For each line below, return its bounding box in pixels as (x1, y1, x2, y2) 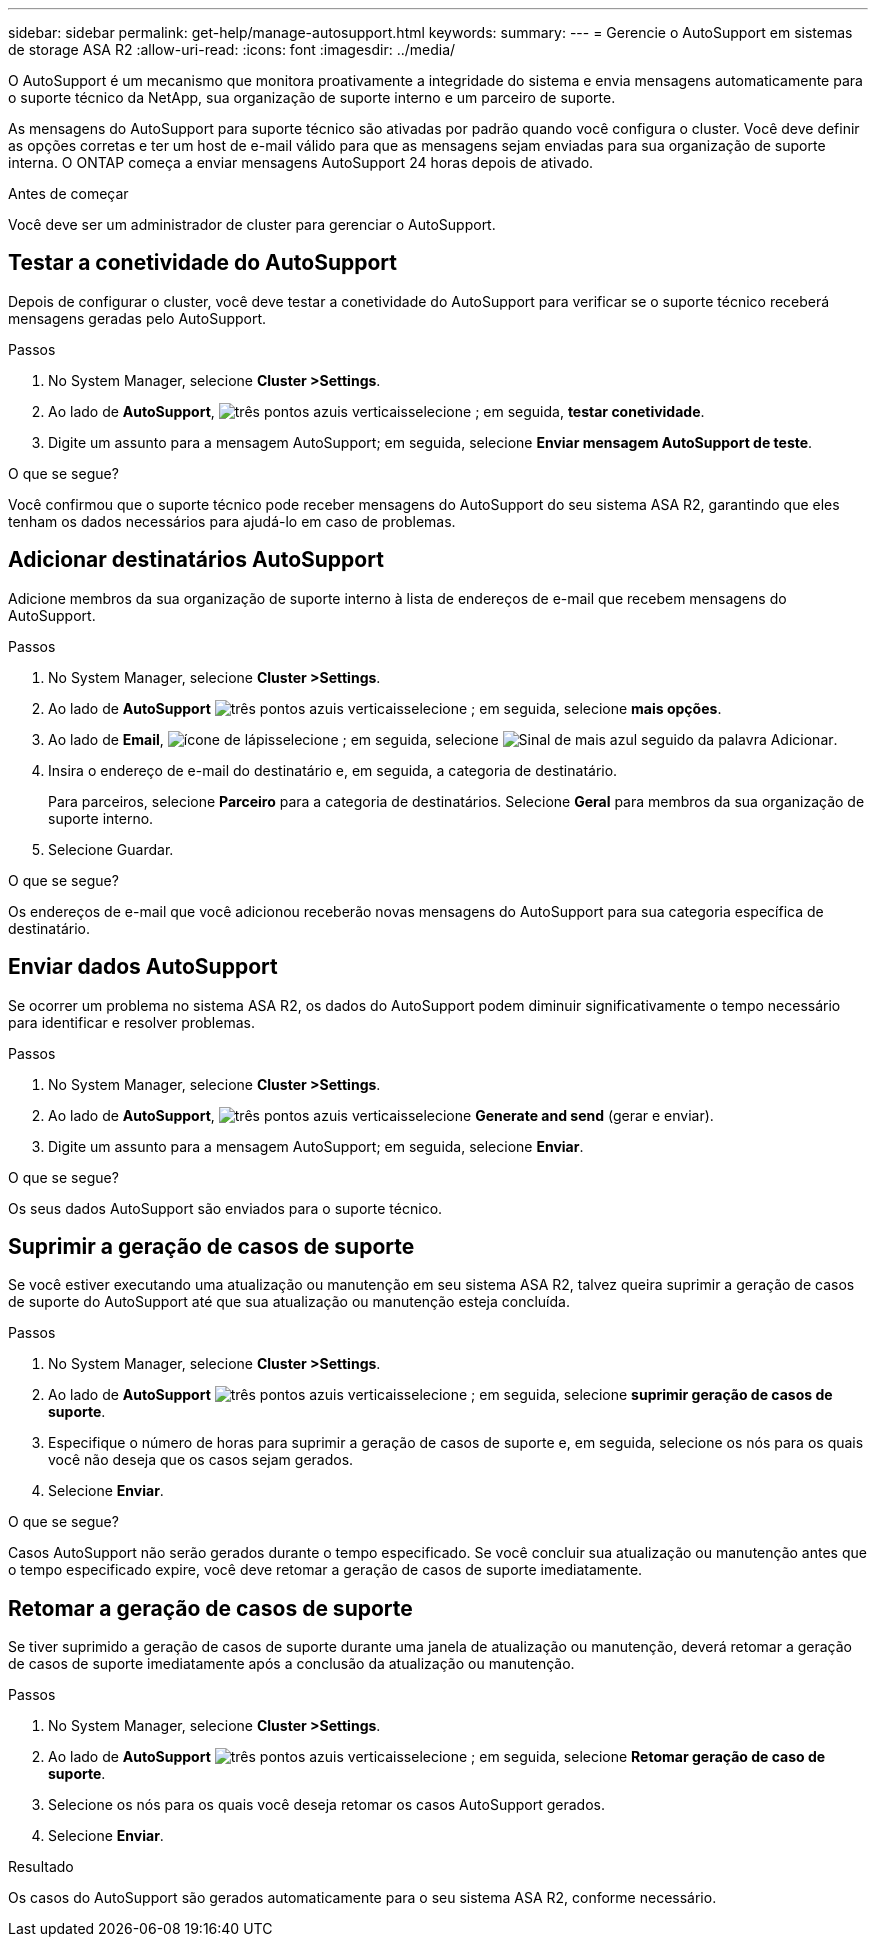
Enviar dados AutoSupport (8, 954, 278, 980)
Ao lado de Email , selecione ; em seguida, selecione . (48, 730, 838, 748)
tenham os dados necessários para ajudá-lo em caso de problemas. (8, 512, 456, 530)
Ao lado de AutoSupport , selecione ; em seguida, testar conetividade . (48, 402, 705, 420)
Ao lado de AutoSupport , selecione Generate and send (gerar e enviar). (48, 1106, 714, 1124)
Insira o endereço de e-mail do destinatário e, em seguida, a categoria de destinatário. (48, 761, 618, 779)
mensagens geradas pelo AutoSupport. (8, 309, 267, 327)
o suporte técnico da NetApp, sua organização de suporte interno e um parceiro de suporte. (8, 89, 616, 106)
